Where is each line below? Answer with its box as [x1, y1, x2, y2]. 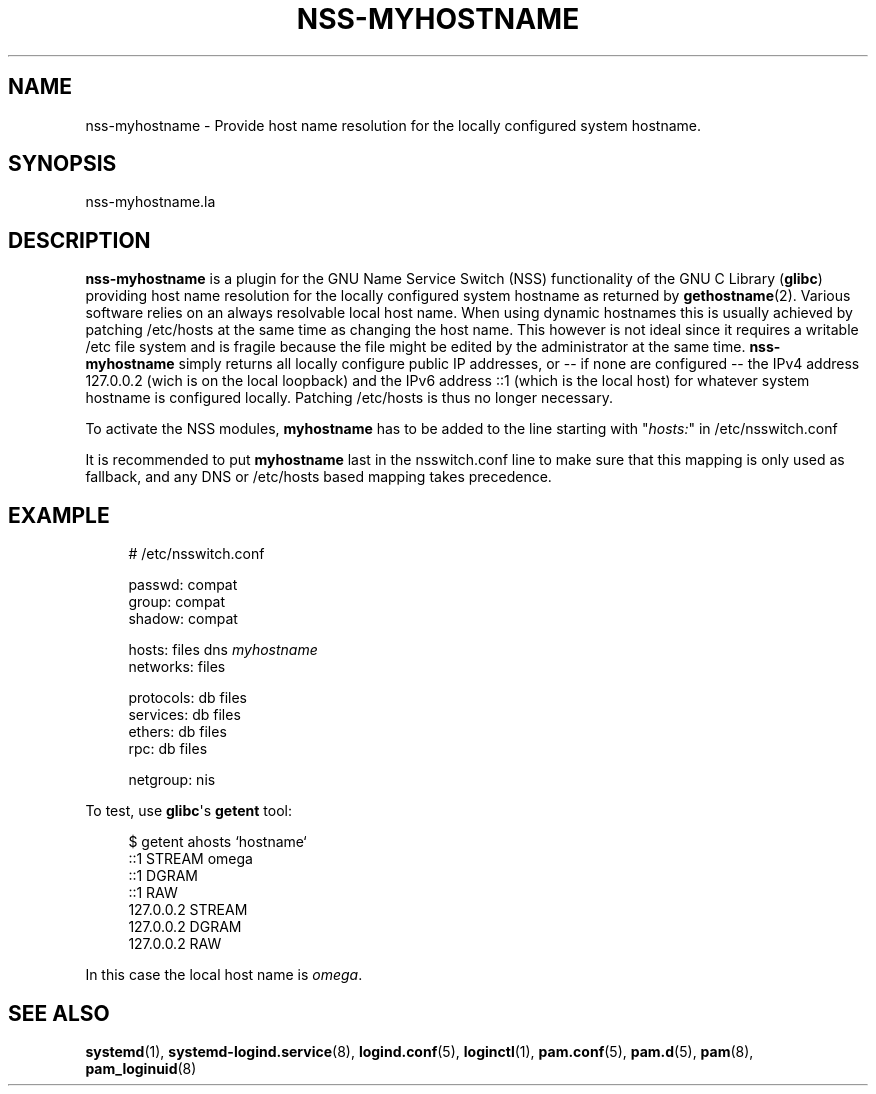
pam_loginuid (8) [85, 1059, 197, 1077]
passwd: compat [128, 576, 238, 594]
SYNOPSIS [8, 151, 117, 177]
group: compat [128, 593, 226, 611]
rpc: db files [128, 740, 208, 758]
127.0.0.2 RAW [128, 935, 222, 953]
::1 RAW [128, 884, 178, 902]
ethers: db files [128, 723, 227, 741]
